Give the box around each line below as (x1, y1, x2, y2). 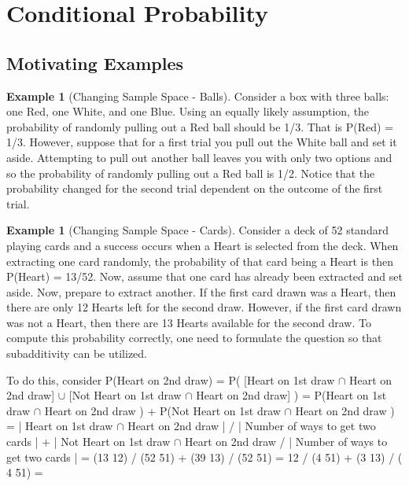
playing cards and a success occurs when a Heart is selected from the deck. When (6, 237, 399, 253)
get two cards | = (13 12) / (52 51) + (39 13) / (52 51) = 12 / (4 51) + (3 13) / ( (6, 448, 403, 465)
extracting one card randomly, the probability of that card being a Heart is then (6, 252, 393, 269)
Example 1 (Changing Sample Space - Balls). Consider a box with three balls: (6, 87, 389, 104)
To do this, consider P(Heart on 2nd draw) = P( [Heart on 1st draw (6, 371, 335, 388)
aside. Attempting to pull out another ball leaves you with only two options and (6, 149, 392, 165)
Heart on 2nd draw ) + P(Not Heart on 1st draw (44, 402, 281, 418)
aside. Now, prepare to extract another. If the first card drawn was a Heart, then (6, 283, 396, 300)
